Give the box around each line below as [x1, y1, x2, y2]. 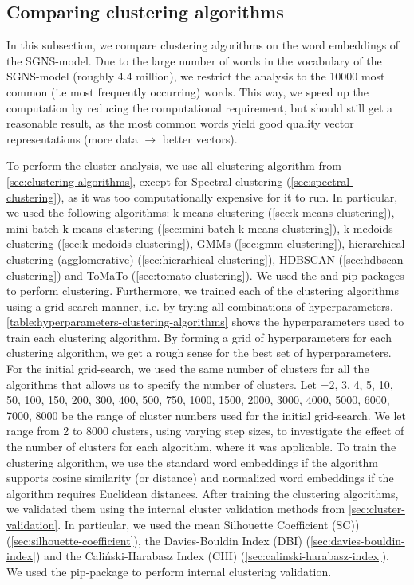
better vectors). [162, 130, 238, 147]
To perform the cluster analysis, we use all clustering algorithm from [6, 157, 341, 174]
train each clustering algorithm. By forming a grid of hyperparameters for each [6, 328, 392, 345]
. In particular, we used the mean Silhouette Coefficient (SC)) [57, 516, 360, 533]
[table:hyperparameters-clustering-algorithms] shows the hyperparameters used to [6, 313, 404, 330]
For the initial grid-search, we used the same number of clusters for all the [6, 360, 369, 377]
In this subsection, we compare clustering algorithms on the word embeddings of [6, 37, 400, 53]
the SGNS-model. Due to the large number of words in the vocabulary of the [6, 52, 382, 69]
